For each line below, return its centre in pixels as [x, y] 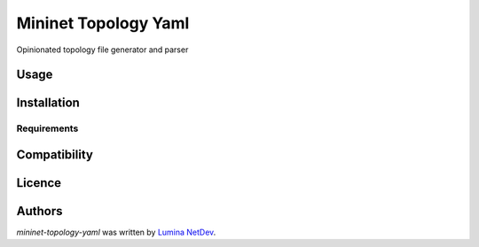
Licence [39, 183]
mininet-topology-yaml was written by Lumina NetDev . [116, 232]
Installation [48, 103]
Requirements [47, 128]
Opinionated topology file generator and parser [102, 50]
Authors [39, 211]
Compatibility [55, 154]
